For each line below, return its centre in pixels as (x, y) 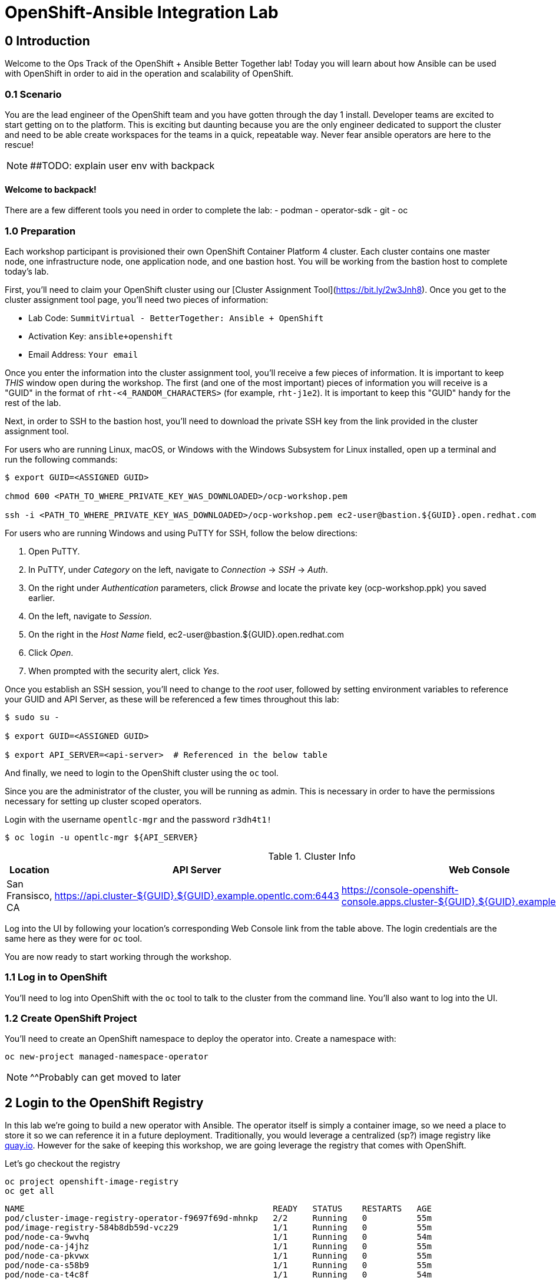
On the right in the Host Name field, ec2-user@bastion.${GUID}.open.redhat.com (186, 634)
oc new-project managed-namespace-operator (107, 1057)
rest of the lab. (33, 402)
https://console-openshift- (400, 889)
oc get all (30, 1191)
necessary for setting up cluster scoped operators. (103, 801)
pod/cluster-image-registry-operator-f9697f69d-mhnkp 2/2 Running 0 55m (218, 1218)
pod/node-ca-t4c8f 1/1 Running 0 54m (218, 1275)
